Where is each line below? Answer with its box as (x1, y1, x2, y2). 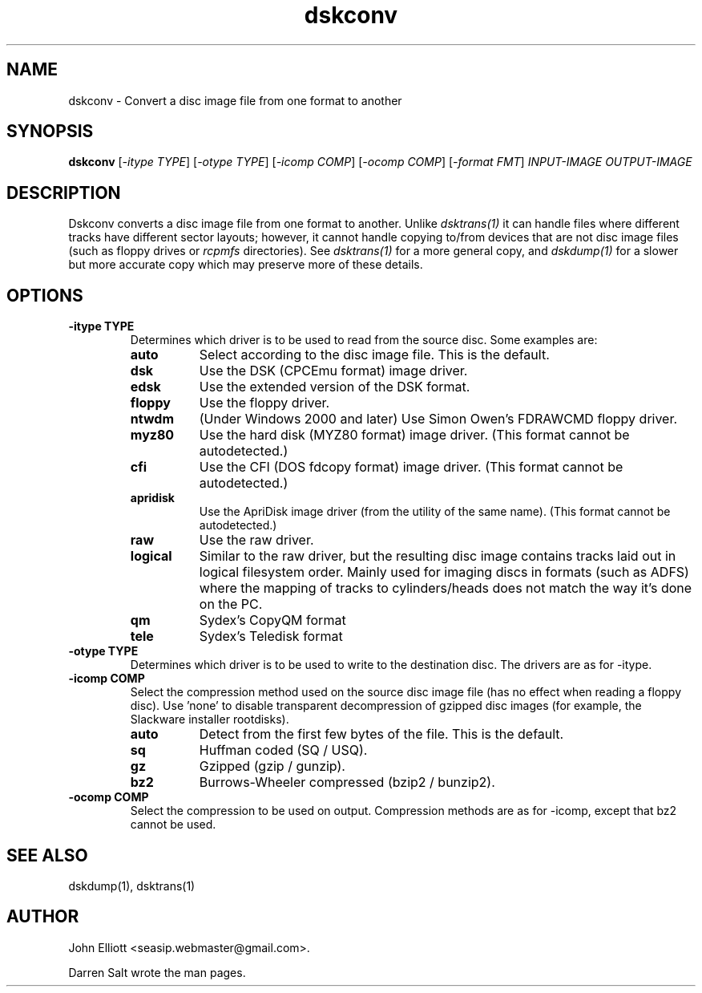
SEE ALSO (6, 845, 88, 865)
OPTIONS (6, 285, 83, 306)
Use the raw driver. (199, 532, 314, 549)
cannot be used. (130, 817, 216, 832)
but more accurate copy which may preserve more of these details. (68, 257, 423, 272)
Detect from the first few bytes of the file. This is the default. (199, 726, 564, 743)
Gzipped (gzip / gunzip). (199, 758, 345, 775)
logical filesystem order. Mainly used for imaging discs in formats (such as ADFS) (199, 564, 689, 581)
